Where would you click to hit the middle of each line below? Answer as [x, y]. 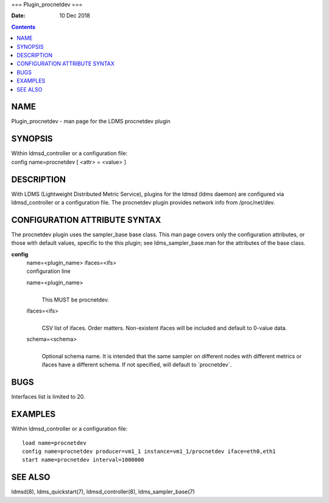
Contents [23, 27]
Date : [18, 16]
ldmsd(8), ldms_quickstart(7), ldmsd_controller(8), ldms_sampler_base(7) [103, 492]
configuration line [49, 271]
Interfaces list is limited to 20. [48, 397]
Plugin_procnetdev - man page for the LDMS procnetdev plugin [91, 121]
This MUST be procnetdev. [76, 300]
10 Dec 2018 [75, 16]
